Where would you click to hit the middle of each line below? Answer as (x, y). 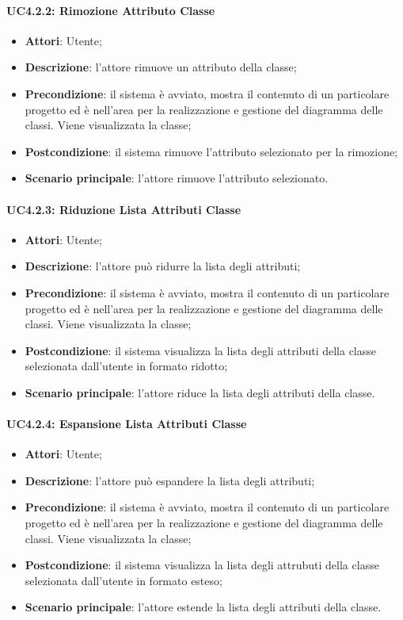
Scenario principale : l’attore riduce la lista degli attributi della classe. (200, 392)
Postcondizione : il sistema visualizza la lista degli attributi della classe (200, 350)
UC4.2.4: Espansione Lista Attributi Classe (127, 424)
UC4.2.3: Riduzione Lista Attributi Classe (124, 209)
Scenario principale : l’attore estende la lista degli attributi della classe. (203, 607)
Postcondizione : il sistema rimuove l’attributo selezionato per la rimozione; (211, 151)
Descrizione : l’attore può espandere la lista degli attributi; (170, 480)
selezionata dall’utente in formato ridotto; (126, 366)
